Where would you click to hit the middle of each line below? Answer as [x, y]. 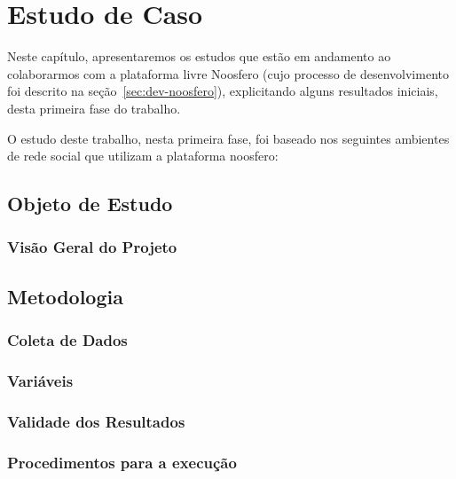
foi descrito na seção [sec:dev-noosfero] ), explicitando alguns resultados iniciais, [223, 91]
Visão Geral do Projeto [92, 247]
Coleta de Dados [67, 340]
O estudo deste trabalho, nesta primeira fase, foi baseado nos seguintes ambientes [228, 138]
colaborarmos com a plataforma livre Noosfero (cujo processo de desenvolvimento [228, 73]
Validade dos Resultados [96, 421]
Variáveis [40, 380]
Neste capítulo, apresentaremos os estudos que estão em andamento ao [199, 56]
